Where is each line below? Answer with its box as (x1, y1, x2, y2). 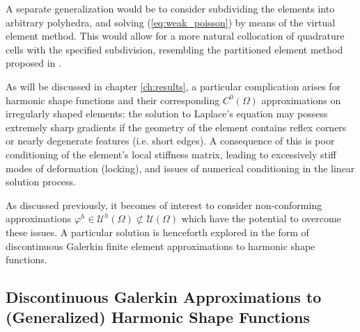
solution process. (6, 174, 76, 189)
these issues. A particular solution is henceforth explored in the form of (6, 224, 309, 239)
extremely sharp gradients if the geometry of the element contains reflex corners (6, 119, 347, 134)
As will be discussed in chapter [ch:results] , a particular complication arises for (6, 78, 341, 93)
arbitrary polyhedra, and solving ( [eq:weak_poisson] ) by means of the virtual (6, 15, 336, 29)
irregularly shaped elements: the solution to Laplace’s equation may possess (6, 106, 328, 121)
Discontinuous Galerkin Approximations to (6, 286, 322, 308)
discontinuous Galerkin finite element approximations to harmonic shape (6, 238, 315, 253)
